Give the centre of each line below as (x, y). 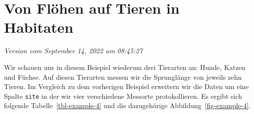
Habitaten (39, 27)
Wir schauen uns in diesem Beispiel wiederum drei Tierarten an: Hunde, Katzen (125, 67)
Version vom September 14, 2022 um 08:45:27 (73, 51)
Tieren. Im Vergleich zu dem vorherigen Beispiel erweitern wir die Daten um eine (127, 86)
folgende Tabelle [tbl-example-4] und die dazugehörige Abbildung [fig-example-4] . (127, 105)
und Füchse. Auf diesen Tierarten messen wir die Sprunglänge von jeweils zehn (123, 77)
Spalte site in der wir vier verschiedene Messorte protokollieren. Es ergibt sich (123, 96)
